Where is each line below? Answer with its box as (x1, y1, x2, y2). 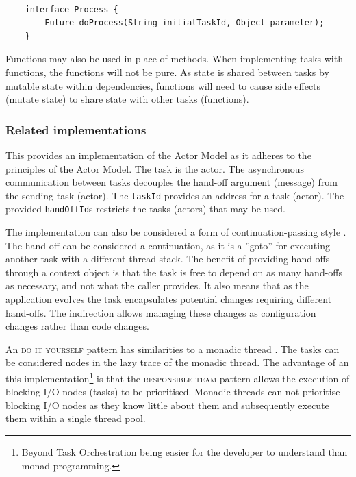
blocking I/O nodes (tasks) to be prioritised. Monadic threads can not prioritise (5, 384, 340, 399)
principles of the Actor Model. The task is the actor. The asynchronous (5, 161, 305, 175)
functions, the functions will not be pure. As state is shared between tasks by (5, 64, 329, 79)
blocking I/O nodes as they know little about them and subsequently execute (5, 397, 329, 412)
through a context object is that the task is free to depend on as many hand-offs (5, 265, 343, 279)
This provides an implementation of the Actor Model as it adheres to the (5, 147, 311, 162)
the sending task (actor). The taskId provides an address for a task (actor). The (5, 188, 344, 202)
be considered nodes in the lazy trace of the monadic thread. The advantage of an (5, 355, 349, 369)
